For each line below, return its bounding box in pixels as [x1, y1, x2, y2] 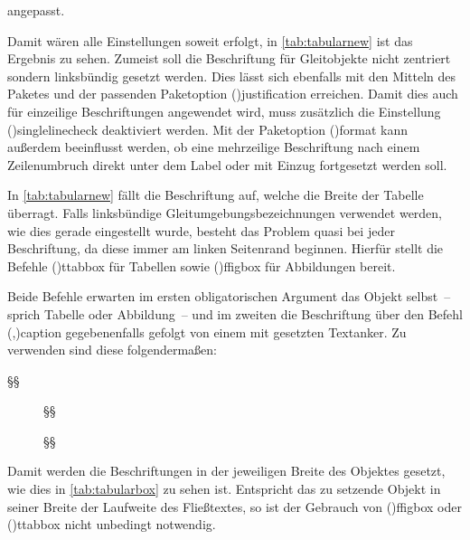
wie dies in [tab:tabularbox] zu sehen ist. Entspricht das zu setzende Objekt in [7, 479, 441, 498]
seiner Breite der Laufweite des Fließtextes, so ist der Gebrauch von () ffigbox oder [7, 497, 462, 516]
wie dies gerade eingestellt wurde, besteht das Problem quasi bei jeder [7, 221, 395, 240]
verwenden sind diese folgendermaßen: [7, 340, 218, 359]
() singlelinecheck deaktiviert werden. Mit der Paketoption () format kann [7, 119, 409, 138]
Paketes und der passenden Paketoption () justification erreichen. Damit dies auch [7, 84, 458, 103]
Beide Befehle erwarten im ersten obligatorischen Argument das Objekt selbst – [7, 287, 451, 306]
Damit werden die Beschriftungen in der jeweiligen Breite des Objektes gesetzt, [7, 461, 446, 480]
